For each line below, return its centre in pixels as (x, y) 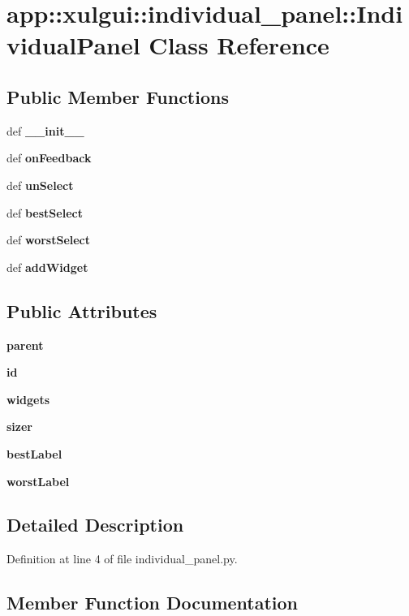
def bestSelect (45, 212)
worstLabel (38, 481)
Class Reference (239, 45)
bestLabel (34, 453)
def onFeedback (49, 158)
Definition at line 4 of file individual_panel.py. (122, 559)
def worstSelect (49, 240)
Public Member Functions (118, 96)
